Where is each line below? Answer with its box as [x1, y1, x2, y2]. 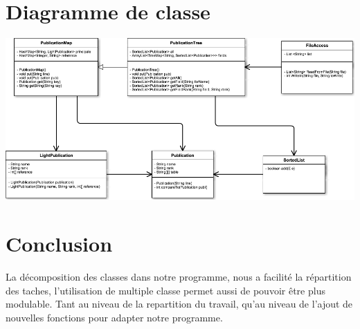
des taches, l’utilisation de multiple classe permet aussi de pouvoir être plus [6, 283, 325, 297]
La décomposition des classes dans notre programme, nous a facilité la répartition [6, 270, 352, 284]
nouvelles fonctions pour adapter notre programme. [6, 310, 223, 324]
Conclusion [6, 229, 113, 258]
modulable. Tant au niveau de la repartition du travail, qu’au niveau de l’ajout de [6, 297, 353, 311]
